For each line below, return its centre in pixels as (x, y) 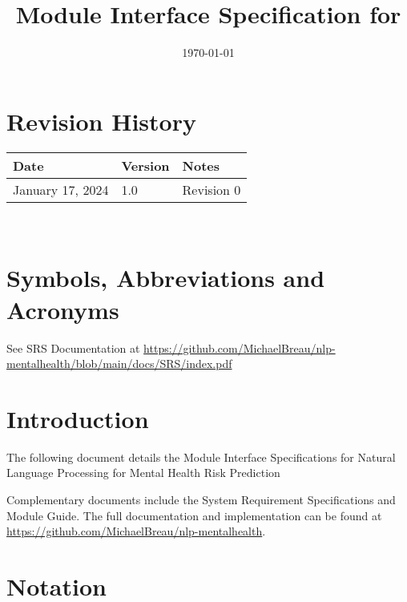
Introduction (78, 418)
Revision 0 (212, 189)
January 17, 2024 (61, 189)
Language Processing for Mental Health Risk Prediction (143, 473)
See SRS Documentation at (73, 347)
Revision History (101, 121)
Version (145, 165)
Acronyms (63, 309)
